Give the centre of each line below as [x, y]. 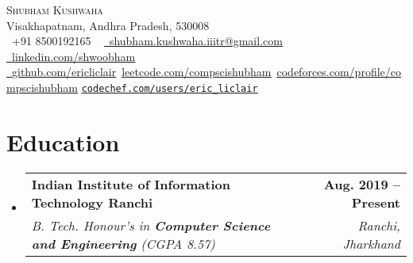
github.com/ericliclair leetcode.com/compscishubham [142, 72]
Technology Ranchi [92, 202]
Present [376, 202]
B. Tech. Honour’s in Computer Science [151, 225]
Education [63, 141]
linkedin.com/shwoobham [74, 56]
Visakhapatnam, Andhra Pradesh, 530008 [108, 25]
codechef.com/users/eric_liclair [170, 88]
